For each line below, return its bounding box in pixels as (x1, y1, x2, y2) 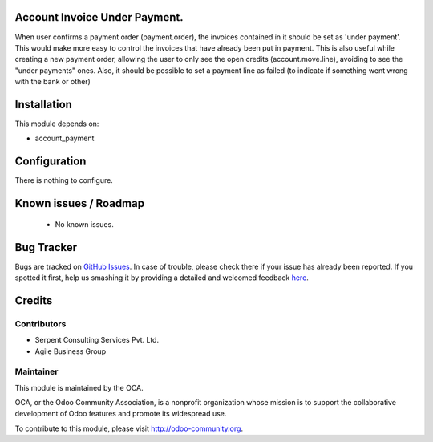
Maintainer (14, 366, 59, 377)
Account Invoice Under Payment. (14, 10, 184, 24)
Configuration (14, 155, 87, 168)
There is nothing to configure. (14, 176, 114, 185)
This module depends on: (14, 119, 99, 128)
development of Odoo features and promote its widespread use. (14, 409, 227, 419)
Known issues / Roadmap (14, 197, 144, 210)
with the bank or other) (14, 77, 91, 87)
